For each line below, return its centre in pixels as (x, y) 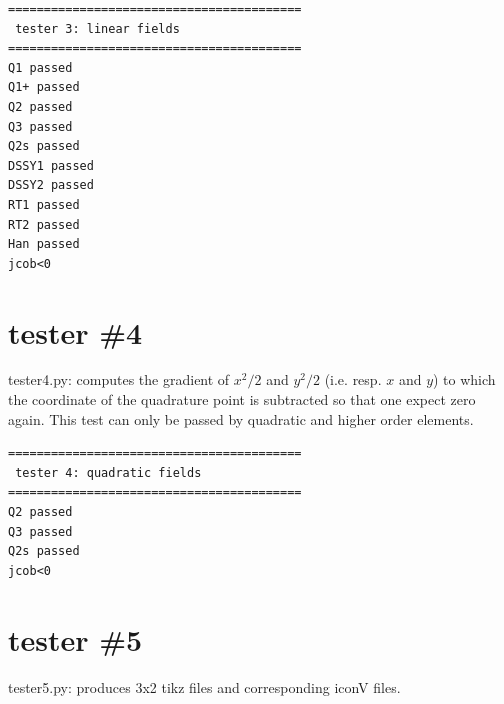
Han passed (44, 244)
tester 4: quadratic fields (108, 472)
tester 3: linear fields (97, 28)
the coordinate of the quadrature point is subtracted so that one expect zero (242, 399)
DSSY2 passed (51, 185)
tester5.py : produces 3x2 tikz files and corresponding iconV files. (204, 686)
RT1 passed (44, 204)
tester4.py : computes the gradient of (119, 379)
